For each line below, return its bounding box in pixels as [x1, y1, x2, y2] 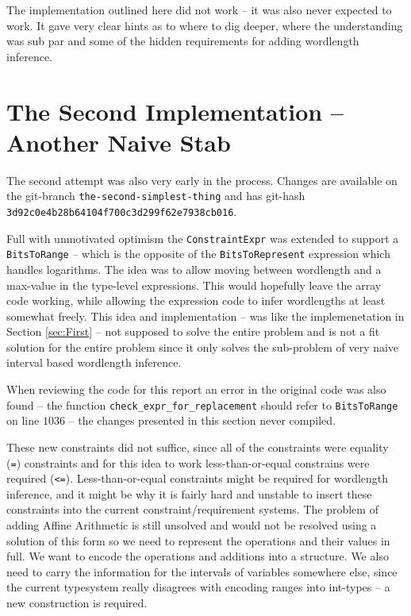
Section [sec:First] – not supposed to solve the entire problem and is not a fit [6, 323, 380, 340]
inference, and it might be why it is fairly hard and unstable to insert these [6, 485, 372, 502]
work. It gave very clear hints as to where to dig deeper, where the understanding [6, 17, 403, 33]
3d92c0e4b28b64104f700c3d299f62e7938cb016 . [6, 202, 237, 219]
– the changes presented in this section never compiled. [68, 412, 336, 429]
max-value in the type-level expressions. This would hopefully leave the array [6, 276, 382, 293]
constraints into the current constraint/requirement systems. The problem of [6, 501, 378, 518]
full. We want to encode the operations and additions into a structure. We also [6, 548, 389, 564]
